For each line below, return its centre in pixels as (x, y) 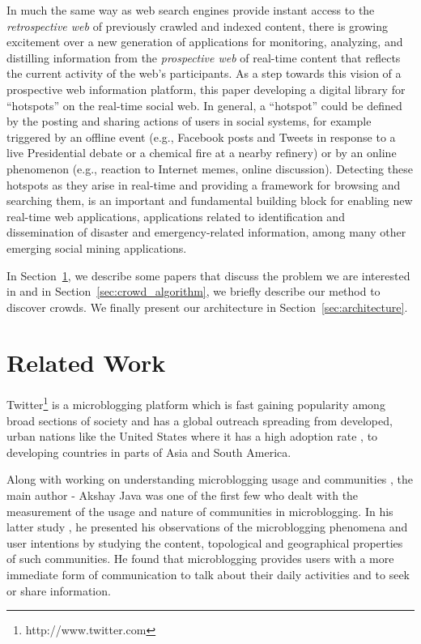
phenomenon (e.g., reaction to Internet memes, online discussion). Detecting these (210, 168)
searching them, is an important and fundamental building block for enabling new (210, 200)
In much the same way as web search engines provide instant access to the (191, 10)
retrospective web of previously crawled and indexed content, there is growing (197, 26)
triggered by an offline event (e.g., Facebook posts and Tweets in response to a (201, 136)
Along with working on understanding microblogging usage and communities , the (210, 479)
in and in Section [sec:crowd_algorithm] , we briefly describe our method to (193, 291)
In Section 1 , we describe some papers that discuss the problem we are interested (208, 275)
